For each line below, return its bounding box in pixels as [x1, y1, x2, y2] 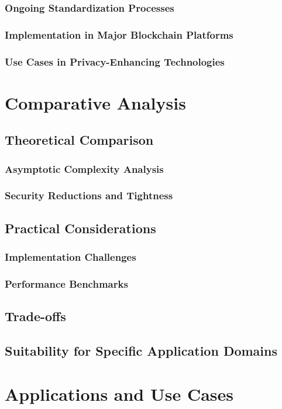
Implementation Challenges [5, 250, 136, 264]
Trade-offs [5, 307, 66, 325]
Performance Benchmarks [5, 276, 128, 291]
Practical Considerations [5, 219, 156, 237]
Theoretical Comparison [5, 131, 154, 149]
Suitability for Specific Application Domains [5, 342, 278, 360]
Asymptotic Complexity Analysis [5, 161, 164, 176]
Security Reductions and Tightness [5, 188, 173, 203]
